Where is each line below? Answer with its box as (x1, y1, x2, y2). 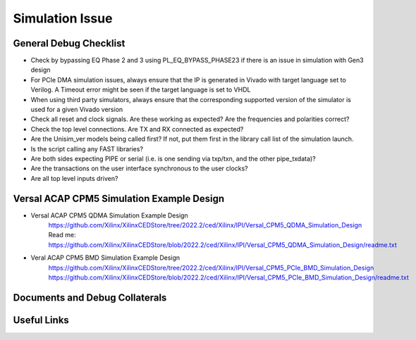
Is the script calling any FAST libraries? (30, 144, 144, 153)
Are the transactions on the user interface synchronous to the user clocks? (30, 164, 248, 172)
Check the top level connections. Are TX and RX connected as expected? (30, 125, 244, 133)
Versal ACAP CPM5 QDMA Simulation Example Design (30, 211, 188, 220)
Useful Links (13, 314, 70, 326)
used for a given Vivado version (30, 106, 123, 114)
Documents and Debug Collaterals (13, 291, 167, 303)
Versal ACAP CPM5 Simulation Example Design (13, 192, 225, 204)
